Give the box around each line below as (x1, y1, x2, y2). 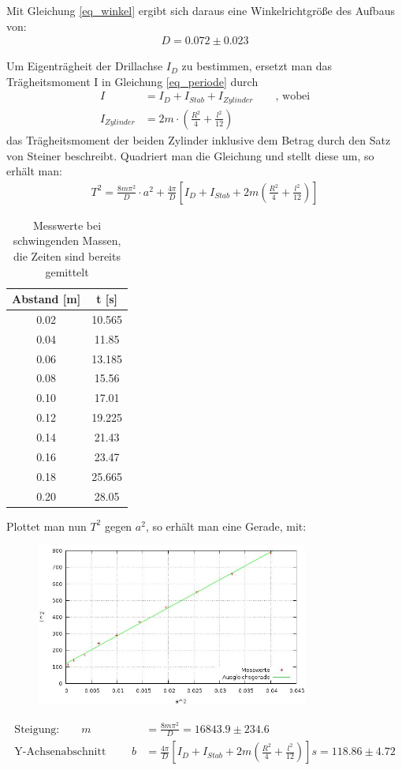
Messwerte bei (32, 216, 102, 233)
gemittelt (45, 263, 89, 280)
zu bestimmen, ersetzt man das (181, 58, 332, 74)
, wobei (275, 91, 311, 103)
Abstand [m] (12, 291, 81, 307)
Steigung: (14, 723, 60, 735)
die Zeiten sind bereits (13, 247, 121, 264)
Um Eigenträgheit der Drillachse (6, 58, 163, 74)
